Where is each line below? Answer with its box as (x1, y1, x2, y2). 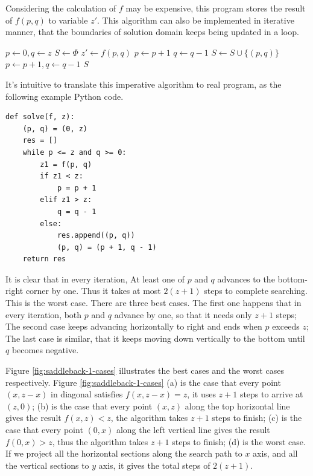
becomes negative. (11, 344, 79, 356)
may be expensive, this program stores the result (125, 2, 306, 14)
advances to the (217, 272, 275, 285)
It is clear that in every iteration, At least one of (5, 272, 185, 285)
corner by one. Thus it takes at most (25, 284, 161, 297)
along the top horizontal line (185, 399, 290, 412)
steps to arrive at (239, 388, 303, 400)
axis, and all (253, 447, 298, 460)
